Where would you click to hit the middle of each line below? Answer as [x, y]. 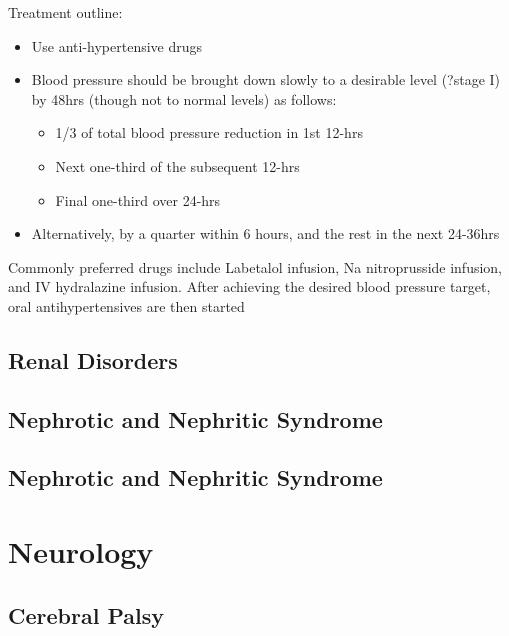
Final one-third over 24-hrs [138, 199]
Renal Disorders [93, 359]
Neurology [81, 551]
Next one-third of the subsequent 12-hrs [177, 165]
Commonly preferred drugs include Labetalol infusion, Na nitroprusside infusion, [255, 266]
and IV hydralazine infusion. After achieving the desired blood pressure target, [249, 286]
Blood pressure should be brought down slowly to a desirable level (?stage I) [266, 79]
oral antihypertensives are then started [126, 305]
